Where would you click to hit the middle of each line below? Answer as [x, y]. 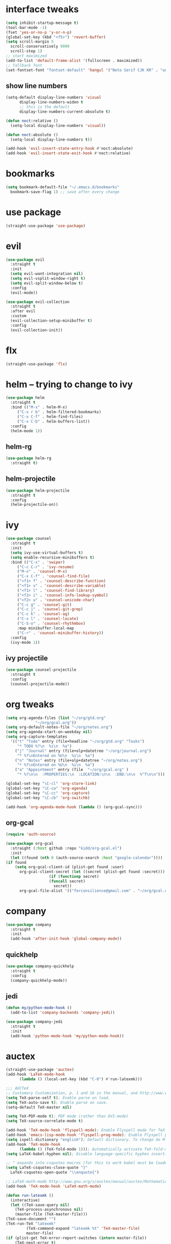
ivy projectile [27, 658]
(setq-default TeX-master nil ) [39, 1107]
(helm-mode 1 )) [26, 431]
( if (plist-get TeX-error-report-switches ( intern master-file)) [76, 1238]
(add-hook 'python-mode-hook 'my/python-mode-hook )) [67, 1036]
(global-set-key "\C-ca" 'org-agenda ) [47, 788]
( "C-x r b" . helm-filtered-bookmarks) [59, 412]
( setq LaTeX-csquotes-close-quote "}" [47, 1168]
